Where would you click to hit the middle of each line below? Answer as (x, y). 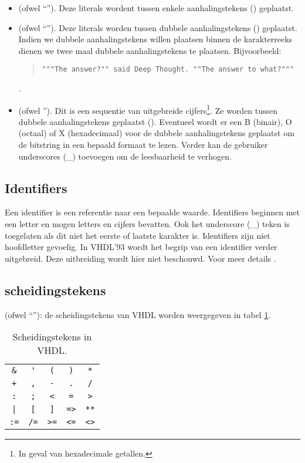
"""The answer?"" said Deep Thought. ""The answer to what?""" (168, 70)
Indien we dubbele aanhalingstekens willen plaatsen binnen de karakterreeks (155, 39)
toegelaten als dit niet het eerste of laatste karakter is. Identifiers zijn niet (138, 235)
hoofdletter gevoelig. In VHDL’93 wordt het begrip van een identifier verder (141, 247)
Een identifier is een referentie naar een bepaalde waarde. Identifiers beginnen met (152, 212)
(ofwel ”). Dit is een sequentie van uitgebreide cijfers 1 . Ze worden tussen (148, 109)
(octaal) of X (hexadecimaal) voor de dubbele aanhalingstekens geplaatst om (156, 133)
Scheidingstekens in (52, 337)
